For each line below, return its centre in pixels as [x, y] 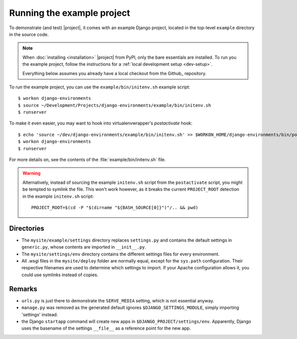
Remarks [23, 289]
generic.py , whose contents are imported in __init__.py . [84, 247]
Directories [27, 228]
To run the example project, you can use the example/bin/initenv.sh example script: [100, 87]
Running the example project [70, 13]
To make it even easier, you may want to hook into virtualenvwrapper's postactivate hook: [101, 123]
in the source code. [29, 34]
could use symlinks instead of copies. [60, 275]
